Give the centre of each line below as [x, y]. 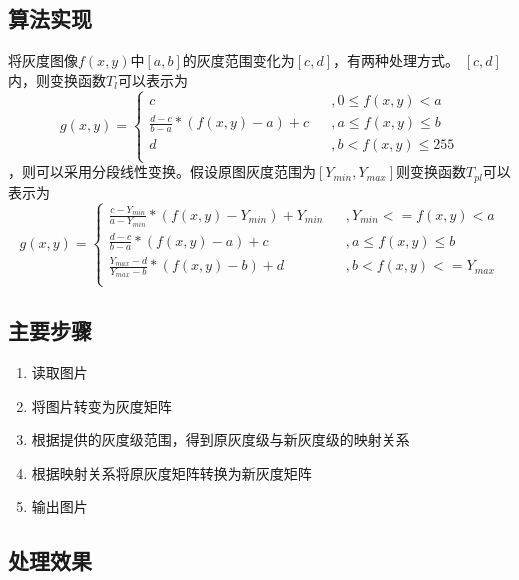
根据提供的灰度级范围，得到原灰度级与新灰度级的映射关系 [220, 439]
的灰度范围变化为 [238, 60]
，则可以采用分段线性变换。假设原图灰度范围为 [162, 171]
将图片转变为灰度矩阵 [101, 405]
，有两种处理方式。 [396, 60]
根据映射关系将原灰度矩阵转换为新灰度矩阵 [171, 472]
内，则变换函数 [57, 79]
